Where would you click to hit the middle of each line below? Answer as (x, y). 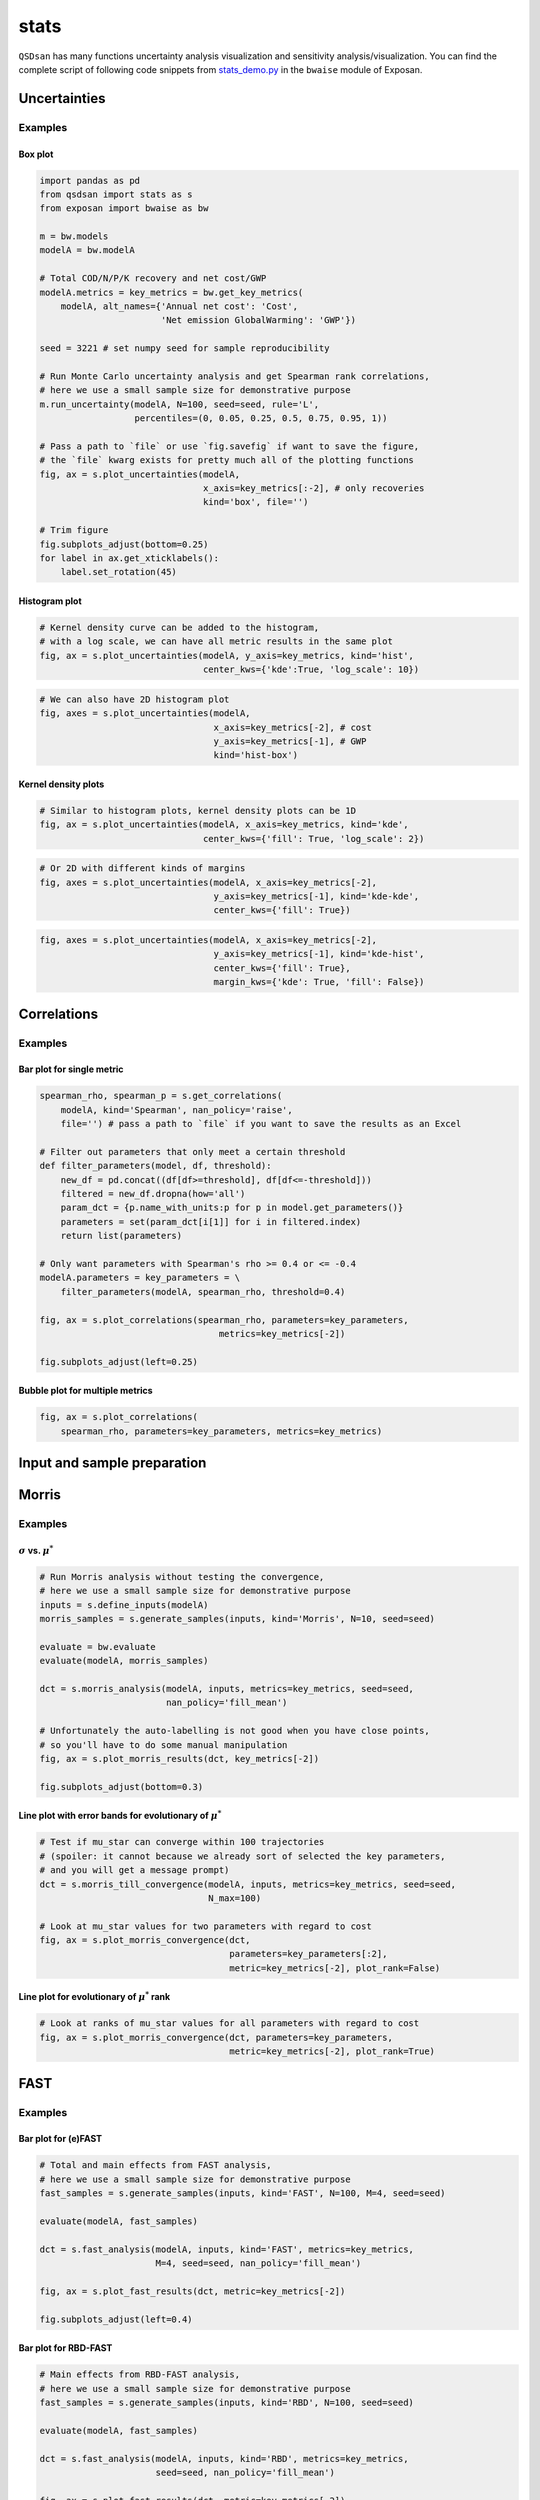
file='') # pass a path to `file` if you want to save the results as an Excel (261, 1124)
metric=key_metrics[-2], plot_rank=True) (332, 2051)
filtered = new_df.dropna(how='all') (153, 1194)
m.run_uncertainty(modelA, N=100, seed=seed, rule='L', (179, 404)
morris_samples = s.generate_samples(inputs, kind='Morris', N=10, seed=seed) (237, 1619)
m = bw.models (74, 236)
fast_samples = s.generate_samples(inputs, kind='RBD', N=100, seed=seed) (227, 2403)
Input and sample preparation (112, 1463)
